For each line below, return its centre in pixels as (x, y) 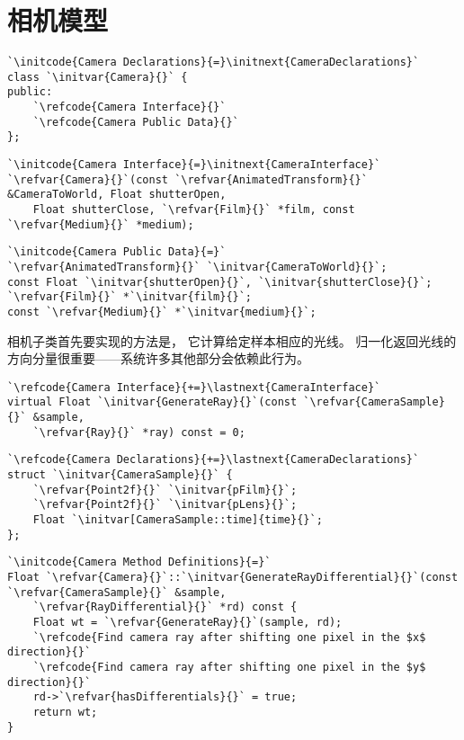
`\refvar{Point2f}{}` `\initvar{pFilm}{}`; (165, 490)
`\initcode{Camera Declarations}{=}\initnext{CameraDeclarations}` (214, 62)
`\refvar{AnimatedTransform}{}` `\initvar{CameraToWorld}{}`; (197, 267)
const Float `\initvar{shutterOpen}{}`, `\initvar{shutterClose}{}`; (220, 282)
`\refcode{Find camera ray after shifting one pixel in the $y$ (229, 667)
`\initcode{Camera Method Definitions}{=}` (139, 562)
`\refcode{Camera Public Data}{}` (136, 122)
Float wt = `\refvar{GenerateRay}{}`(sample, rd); (187, 622)
